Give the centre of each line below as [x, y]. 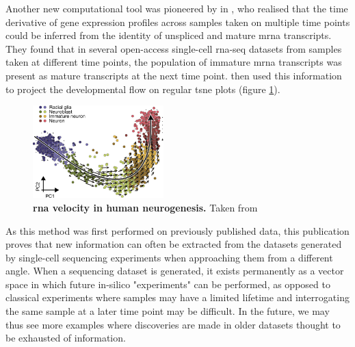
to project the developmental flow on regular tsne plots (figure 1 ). [143, 89]
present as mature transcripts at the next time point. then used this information [174, 75]
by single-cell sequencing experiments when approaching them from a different [169, 257]
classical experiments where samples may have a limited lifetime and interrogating [177, 297]
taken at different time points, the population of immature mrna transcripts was [174, 62]
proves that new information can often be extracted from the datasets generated [174, 244]
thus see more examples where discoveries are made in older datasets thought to [173, 324]
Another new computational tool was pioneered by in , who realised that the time [177, 8]
